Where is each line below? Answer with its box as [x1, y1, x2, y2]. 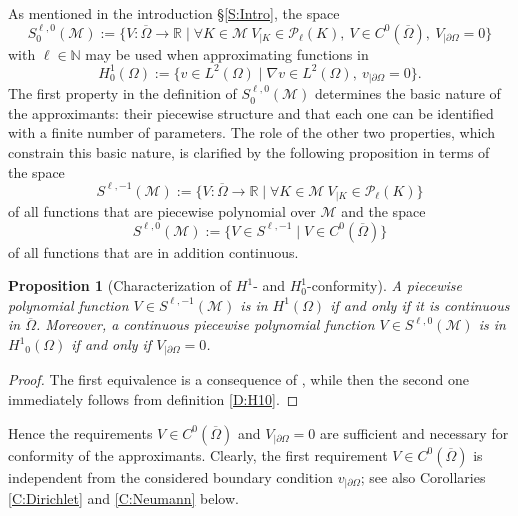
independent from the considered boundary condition [8, 466, 333, 487]
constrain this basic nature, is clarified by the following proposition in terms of [8, 141, 490, 162]
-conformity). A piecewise [307, 275, 462, 296]
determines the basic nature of [315, 83, 501, 104]
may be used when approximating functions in [85, 43, 369, 64]
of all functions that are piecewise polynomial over [8, 201, 316, 222]
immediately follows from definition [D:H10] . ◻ [8, 389, 299, 410]
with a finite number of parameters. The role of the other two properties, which [8, 122, 495, 143]
